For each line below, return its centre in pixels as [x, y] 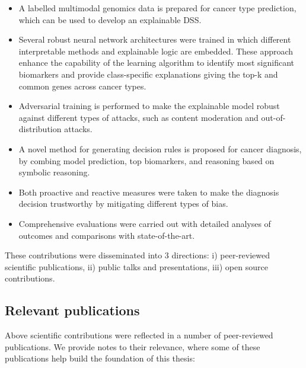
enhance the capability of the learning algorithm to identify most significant [157, 63]
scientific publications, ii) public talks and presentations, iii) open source [136, 266]
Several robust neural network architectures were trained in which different [155, 39]
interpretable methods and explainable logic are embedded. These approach [156, 51]
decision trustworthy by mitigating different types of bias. [123, 204]
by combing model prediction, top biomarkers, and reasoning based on [146, 160]
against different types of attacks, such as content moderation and [138, 117]
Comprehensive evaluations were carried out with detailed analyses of [145, 223]
